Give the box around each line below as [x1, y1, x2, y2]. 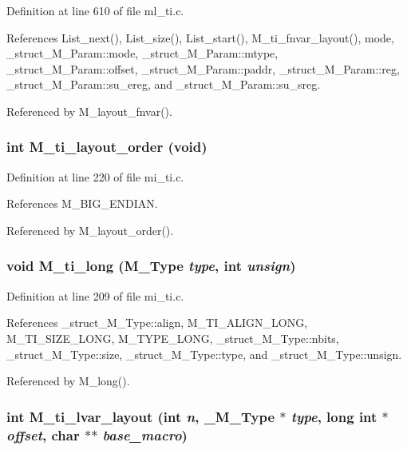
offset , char [6, 424, 80, 444]
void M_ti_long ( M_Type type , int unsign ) [6, 256, 296, 276]
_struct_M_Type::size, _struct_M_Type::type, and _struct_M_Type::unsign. [6, 345, 402, 362]
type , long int [290, 406, 377, 426]
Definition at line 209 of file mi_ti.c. [6, 287, 184, 304]
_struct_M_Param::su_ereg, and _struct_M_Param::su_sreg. [6, 76, 321, 93]
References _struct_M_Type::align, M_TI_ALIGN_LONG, [6, 314, 308, 331]
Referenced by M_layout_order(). [6, 221, 174, 238]
